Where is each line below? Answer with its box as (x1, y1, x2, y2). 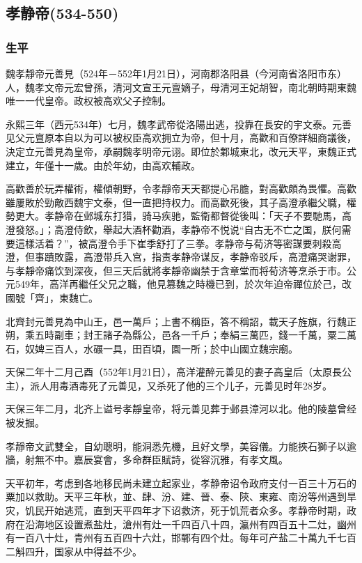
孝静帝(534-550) (6, 2, 119, 24)
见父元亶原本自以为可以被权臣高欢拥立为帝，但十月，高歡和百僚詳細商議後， (6, 130, 356, 145)
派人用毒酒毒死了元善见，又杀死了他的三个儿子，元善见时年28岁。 (29, 378, 332, 392)
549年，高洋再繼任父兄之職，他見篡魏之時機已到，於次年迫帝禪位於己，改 (15, 277, 352, 291)
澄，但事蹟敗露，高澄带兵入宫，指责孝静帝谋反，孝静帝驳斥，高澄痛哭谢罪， (6, 249, 356, 264)
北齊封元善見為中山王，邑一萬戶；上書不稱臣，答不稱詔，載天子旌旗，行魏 (6, 314, 347, 328)
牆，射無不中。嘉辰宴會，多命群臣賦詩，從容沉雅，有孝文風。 (6, 452, 288, 467)
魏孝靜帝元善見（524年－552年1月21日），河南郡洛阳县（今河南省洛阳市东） (6, 66, 347, 80)
